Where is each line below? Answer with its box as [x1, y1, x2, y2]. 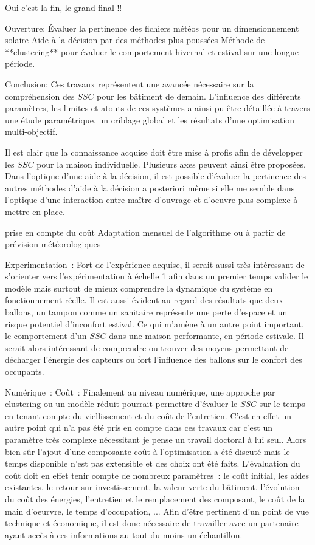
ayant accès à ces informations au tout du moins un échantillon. [5, 528, 243, 541]
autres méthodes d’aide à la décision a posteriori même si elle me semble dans [5, 181, 295, 194]
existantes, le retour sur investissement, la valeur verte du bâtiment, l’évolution [5, 481, 300, 493]
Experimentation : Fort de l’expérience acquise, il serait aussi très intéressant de [5, 258, 305, 270]
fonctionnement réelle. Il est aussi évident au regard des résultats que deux [5, 293, 283, 306]
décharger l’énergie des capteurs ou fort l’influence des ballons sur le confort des [5, 353, 302, 366]
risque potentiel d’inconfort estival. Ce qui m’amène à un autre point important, [5, 317, 304, 330]
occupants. [5, 365, 44, 378]
